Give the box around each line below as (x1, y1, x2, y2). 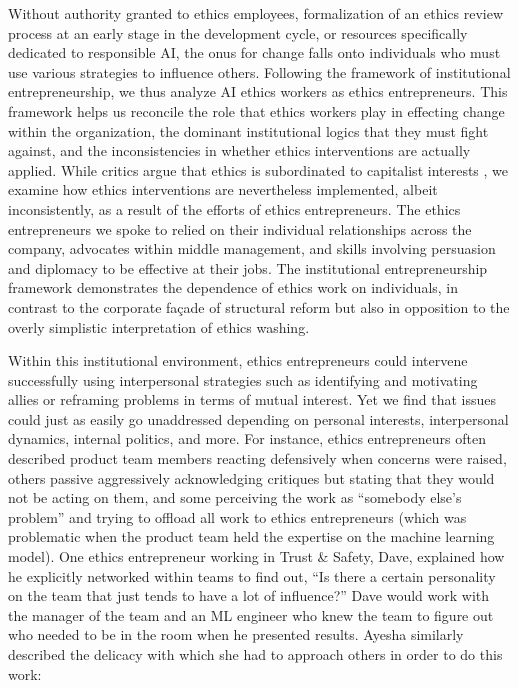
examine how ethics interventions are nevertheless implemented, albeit (8, 179, 438, 200)
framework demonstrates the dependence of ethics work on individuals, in (8, 277, 459, 298)
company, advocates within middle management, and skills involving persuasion (8, 238, 496, 259)
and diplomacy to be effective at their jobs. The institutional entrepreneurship (8, 257, 488, 278)
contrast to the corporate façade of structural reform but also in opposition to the (8, 296, 510, 317)
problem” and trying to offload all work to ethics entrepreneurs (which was (8, 506, 467, 527)
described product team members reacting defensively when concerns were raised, (8, 448, 507, 469)
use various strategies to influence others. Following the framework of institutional (8, 61, 511, 82)
